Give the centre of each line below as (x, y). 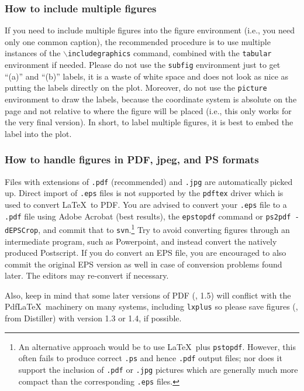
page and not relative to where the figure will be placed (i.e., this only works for (148, 110)
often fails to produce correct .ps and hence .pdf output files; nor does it (150, 358)
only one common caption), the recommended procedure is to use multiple (138, 41)
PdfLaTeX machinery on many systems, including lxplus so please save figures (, (151, 306)
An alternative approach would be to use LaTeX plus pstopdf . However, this (157, 346)
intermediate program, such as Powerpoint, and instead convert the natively (141, 241)
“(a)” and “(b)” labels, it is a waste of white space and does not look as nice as (147, 76)
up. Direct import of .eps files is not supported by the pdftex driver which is (144, 193)
